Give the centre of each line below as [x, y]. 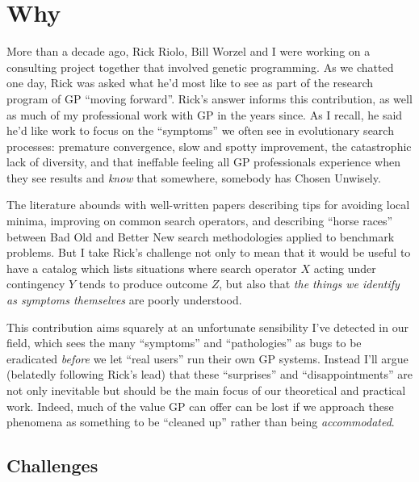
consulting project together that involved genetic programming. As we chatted [200, 67]
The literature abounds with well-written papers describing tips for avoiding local [208, 205]
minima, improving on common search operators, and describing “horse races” [200, 221]
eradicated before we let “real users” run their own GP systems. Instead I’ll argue [207, 358]
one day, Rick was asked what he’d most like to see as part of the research [190, 83]
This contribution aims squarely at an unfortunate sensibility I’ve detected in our [207, 327]
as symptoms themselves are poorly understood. [124, 300]
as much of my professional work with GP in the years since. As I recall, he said [205, 114]
